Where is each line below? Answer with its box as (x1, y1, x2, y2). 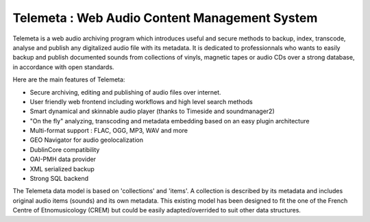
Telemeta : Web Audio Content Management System (12, 10, 318, 25)
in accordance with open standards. (12, 62, 114, 71)
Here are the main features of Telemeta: (12, 75, 125, 84)
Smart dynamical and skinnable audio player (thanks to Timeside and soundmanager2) (29, 107, 275, 116)
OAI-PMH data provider (29, 155, 96, 164)
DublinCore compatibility (29, 145, 100, 153)
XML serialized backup (29, 164, 95, 173)
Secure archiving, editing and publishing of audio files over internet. (29, 88, 222, 96)
